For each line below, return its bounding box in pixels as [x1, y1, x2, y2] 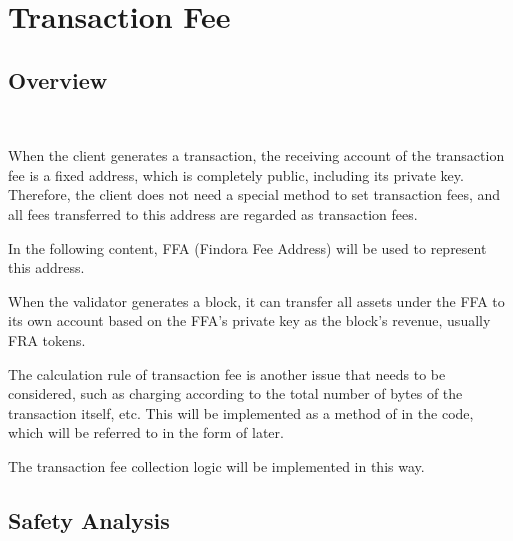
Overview [8, 64, 108, 95]
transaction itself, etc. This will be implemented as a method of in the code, [8, 402, 474, 423]
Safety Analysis [8, 504, 170, 535]
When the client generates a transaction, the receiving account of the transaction [8, 145, 505, 166]
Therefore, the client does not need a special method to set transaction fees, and [8, 184, 501, 205]
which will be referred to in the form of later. [8, 422, 284, 443]
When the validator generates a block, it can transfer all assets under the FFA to [8, 290, 505, 311]
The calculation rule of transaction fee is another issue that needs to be [8, 363, 446, 384]
